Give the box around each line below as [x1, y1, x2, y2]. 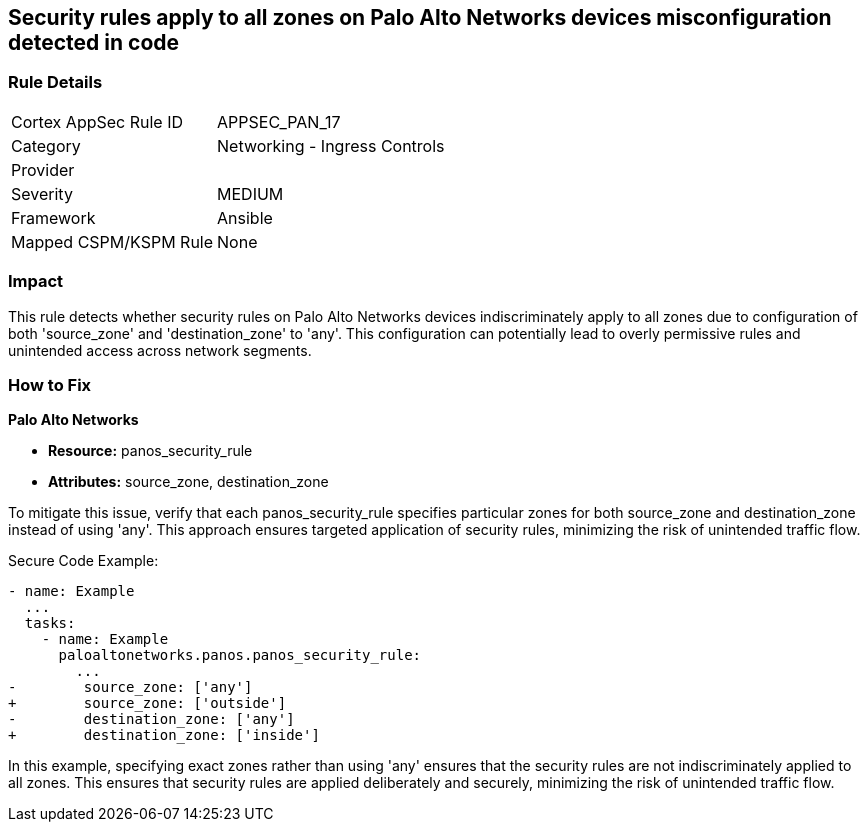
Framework [11, 207, 96, 228]
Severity [11, 183, 73, 204]
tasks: [24, 615, 76, 632]
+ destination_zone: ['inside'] [8, 727, 320, 744]
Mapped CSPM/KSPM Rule [11, 231, 214, 252]
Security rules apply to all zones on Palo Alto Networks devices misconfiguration [8, 5, 832, 30]
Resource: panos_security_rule [48, 442, 253, 460]
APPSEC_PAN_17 [217, 111, 341, 132]
